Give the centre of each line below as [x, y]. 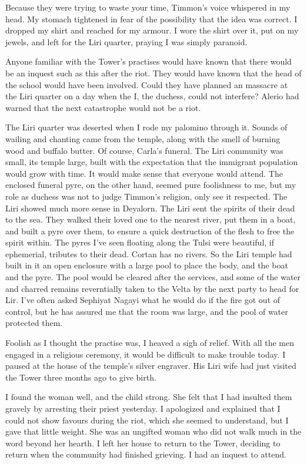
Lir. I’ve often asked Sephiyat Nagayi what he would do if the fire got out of [143, 300]
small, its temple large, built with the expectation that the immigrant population [152, 162]
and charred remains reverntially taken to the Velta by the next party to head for [152, 288]
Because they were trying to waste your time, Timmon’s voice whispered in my [148, 7]
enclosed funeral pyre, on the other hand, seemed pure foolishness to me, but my [151, 185]
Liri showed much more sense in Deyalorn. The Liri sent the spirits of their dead [150, 208]
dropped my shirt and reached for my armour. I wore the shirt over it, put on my [152, 30]
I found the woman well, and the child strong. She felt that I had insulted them [149, 397]
